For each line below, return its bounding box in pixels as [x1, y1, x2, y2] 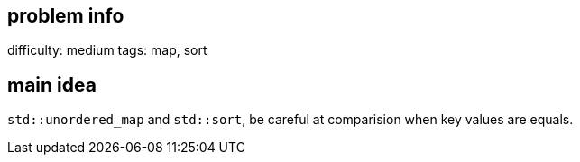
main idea [7, 73, 97, 96]
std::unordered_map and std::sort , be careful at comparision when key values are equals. [7, 112, 574, 128]
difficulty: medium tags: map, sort [7, 42, 207, 58]
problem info [7, 4, 124, 27]
